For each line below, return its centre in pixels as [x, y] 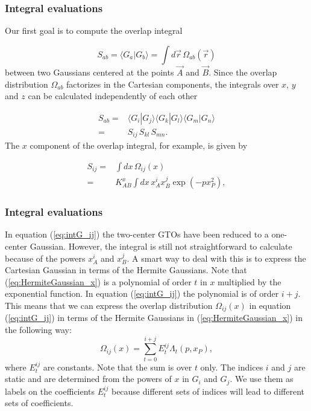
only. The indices [232, 367]
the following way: [38, 330]
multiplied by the [250, 281]
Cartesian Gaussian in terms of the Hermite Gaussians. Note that [126, 270]
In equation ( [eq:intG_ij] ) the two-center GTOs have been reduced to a [137, 234]
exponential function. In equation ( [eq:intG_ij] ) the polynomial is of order [142, 293]
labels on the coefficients [50, 391]
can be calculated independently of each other [113, 96]
